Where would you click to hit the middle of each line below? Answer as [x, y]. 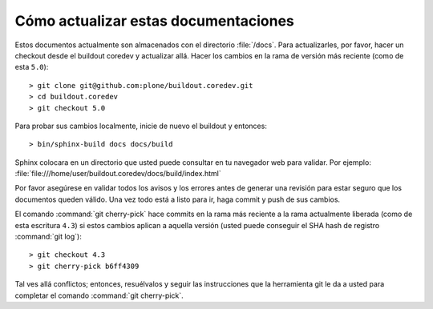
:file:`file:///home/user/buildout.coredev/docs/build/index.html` [118, 174]
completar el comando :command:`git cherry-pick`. [99, 295]
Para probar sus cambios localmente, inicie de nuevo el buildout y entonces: [141, 126]
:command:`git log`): [48, 237]
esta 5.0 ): [32, 67]
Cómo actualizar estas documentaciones [154, 21]
